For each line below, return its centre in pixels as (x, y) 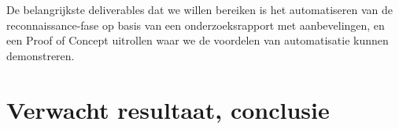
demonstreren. (41, 55)
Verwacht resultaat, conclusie (168, 109)
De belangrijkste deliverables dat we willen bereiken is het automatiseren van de (200, 9)
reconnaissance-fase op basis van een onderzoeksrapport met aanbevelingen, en (196, 25)
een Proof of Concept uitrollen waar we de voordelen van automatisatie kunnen (198, 40)
